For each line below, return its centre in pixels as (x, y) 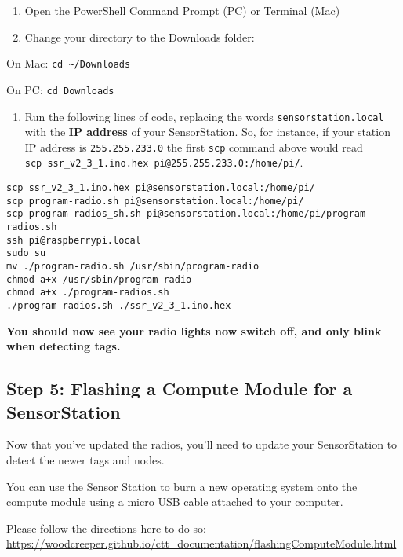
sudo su (26, 253)
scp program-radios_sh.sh (74, 214)
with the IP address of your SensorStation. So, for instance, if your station (207, 132)
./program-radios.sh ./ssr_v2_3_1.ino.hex (119, 305)
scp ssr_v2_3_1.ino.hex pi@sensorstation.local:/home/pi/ (161, 188)
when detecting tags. (64, 346)
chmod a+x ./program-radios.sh (88, 293)
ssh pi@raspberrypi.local (74, 240)
